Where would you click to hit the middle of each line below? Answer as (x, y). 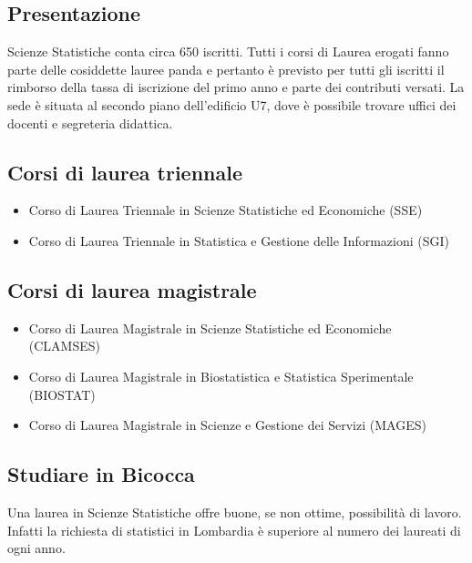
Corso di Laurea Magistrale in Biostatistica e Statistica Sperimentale (221, 376)
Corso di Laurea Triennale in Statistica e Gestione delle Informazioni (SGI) (239, 240)
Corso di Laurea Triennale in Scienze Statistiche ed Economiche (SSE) (226, 210)
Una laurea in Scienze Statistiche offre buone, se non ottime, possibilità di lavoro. (235, 512)
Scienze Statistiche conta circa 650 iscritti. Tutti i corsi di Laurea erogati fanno (228, 51)
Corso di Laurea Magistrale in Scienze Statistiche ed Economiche (210, 328)
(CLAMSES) (64, 346)
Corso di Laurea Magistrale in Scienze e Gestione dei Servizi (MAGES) (227, 425)
